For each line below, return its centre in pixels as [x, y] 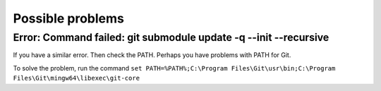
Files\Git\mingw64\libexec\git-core [77, 78]
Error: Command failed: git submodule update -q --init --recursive [171, 37]
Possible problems [69, 18]
